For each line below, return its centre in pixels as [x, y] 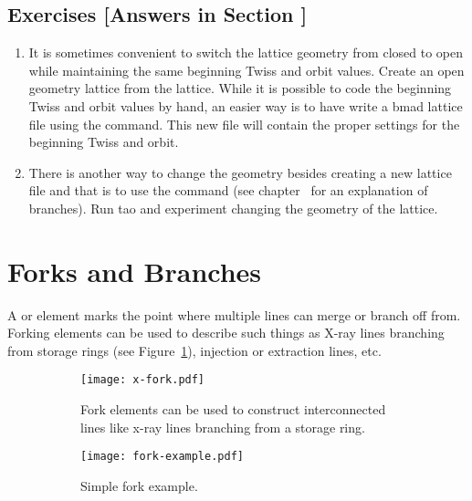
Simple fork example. [139, 485]
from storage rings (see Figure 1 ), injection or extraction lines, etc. [194, 350]
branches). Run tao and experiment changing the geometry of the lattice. [233, 208]
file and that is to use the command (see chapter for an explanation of [228, 190]
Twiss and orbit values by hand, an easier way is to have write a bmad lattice [246, 105]
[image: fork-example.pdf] [162, 457]
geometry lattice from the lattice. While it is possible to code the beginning [240, 88]
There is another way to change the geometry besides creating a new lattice [240, 172]
